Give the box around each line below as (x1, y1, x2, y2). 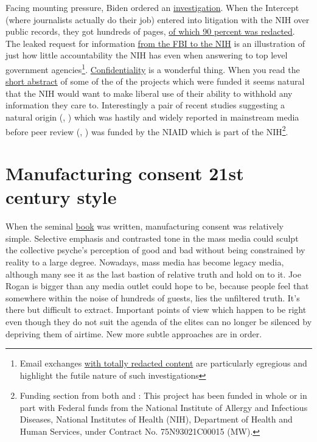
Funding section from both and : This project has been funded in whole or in (19, 389, 307, 402)
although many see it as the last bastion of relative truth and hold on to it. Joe (5, 267, 301, 280)
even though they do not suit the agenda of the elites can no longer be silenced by (5, 315, 312, 328)
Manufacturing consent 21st (5, 161, 244, 186)
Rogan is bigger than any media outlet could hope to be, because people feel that (5, 279, 309, 292)
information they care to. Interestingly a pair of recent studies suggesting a (5, 99, 285, 111)
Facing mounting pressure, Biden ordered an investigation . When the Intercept (5, 1, 299, 13)
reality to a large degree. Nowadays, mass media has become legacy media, (5, 255, 284, 268)
